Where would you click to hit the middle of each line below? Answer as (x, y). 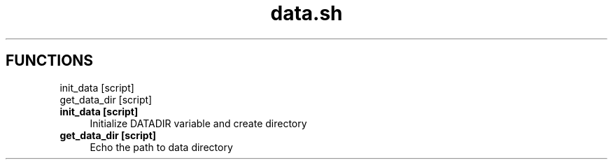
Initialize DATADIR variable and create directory (198, 123)
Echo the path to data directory (161, 147)
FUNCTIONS (50, 61)
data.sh (306, 13)
